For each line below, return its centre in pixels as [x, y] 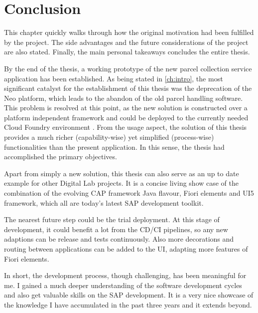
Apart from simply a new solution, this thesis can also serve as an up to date [122, 173]
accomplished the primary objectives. [61, 156]
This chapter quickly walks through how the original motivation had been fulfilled [129, 32]
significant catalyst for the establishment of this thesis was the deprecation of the [128, 88]
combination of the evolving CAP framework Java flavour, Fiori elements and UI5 [129, 193]
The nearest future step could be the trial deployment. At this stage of [112, 219]
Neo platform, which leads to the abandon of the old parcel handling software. [124, 98]
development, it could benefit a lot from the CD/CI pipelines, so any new [116, 229]
